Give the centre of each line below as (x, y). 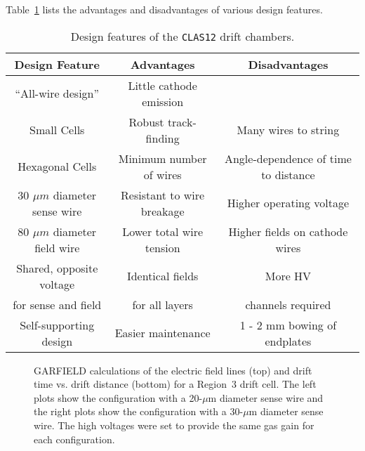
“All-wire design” (57, 93)
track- (182, 122)
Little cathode (162, 85)
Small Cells (57, 130)
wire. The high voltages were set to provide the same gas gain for (174, 425)
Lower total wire (163, 231)
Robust (146, 122)
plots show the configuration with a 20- (118, 397)
